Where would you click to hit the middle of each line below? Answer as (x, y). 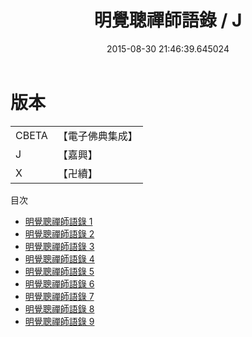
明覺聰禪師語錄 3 (59, 246)
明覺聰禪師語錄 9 (59, 321)
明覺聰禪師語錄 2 (59, 233)
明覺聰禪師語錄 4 (59, 258)
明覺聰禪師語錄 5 (59, 271)
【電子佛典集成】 (97, 136)
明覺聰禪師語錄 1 (58, 221)
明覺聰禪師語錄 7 (59, 296)
